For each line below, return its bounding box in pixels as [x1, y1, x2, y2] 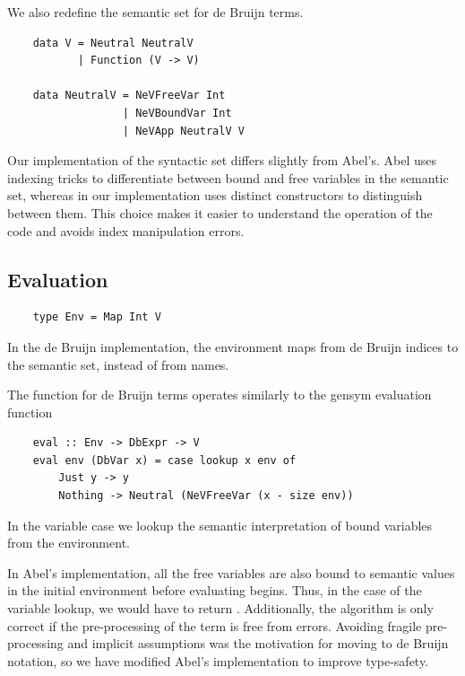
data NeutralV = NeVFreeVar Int [32, 89, 226, 102]
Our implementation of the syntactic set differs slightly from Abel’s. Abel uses [7, 151, 436, 170]
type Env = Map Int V [32, 311, 161, 324]
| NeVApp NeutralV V [122, 124, 245, 137]
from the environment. [7, 533, 130, 552]
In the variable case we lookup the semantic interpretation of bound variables [7, 515, 433, 534]
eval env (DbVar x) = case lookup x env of [32, 453, 297, 467]
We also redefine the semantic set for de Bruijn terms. [7, 3, 304, 21]
